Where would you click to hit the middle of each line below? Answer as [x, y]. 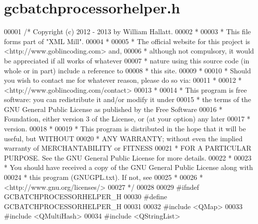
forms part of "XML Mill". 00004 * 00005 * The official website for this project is [127, 41]
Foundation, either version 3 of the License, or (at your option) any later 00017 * [127, 119]
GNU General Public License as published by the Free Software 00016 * [113, 109]
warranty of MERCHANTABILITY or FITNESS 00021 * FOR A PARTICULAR [128, 148]
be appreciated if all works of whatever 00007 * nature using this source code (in [127, 60]
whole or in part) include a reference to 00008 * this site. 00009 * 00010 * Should [128, 70]
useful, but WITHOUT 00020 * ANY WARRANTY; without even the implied [123, 138]
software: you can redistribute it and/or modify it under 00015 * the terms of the [128, 99]
